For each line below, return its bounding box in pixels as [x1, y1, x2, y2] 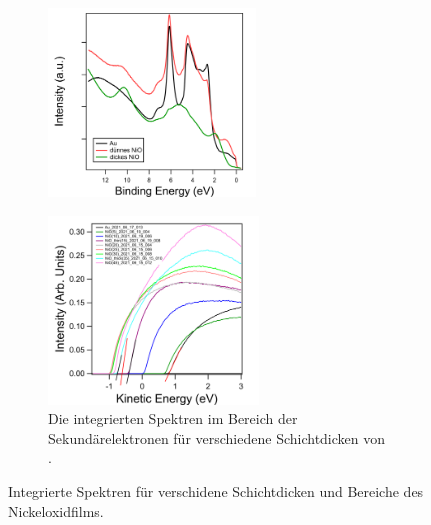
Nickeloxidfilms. [8, 500, 104, 521]
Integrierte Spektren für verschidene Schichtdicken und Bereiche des [8, 480, 424, 501]
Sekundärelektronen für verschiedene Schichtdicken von [48, 427, 386, 448]
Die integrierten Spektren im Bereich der [48, 408, 298, 429]
